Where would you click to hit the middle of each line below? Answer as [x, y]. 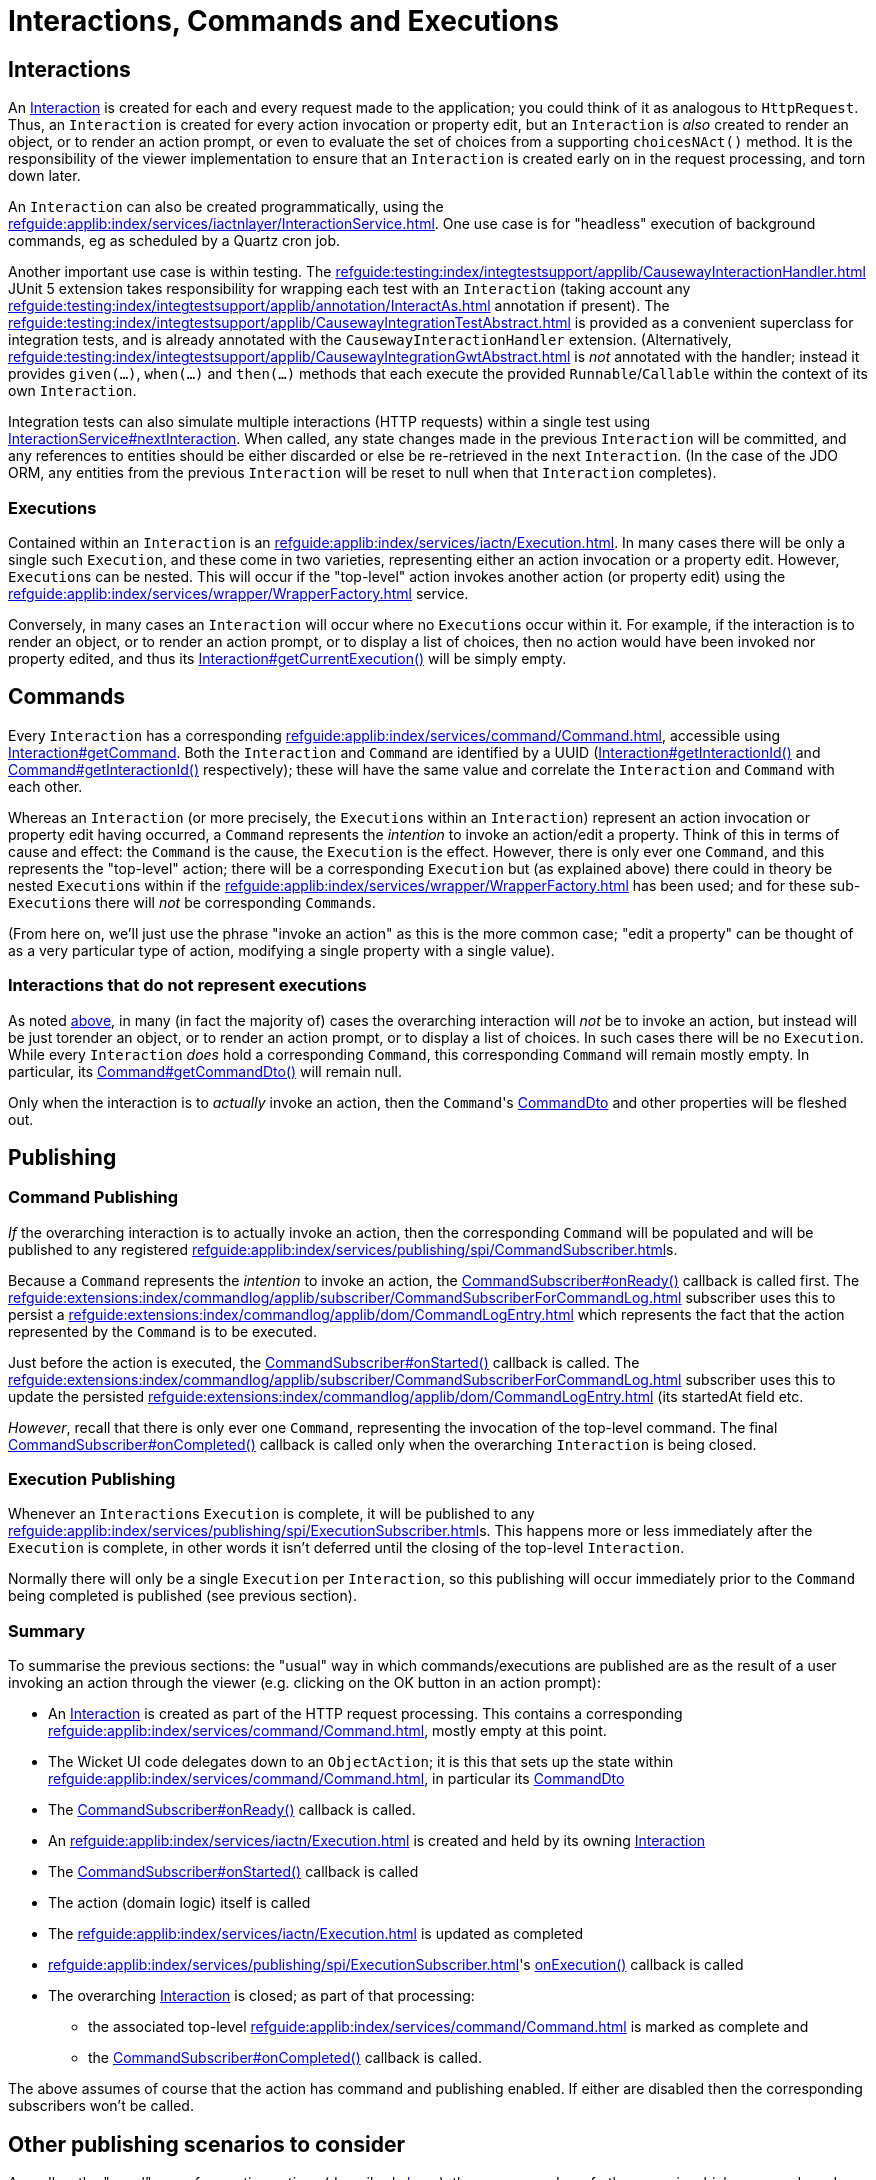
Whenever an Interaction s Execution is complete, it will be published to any [271, 1514]
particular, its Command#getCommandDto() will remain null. [205, 1071]
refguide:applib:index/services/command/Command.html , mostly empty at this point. [327, 1731]
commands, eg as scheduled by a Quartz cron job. [174, 241]
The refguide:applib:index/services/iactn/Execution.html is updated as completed [316, 1934]
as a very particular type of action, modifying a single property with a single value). [281, 950]
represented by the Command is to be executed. [162, 1331]
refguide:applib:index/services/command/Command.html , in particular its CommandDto [336, 1779]
